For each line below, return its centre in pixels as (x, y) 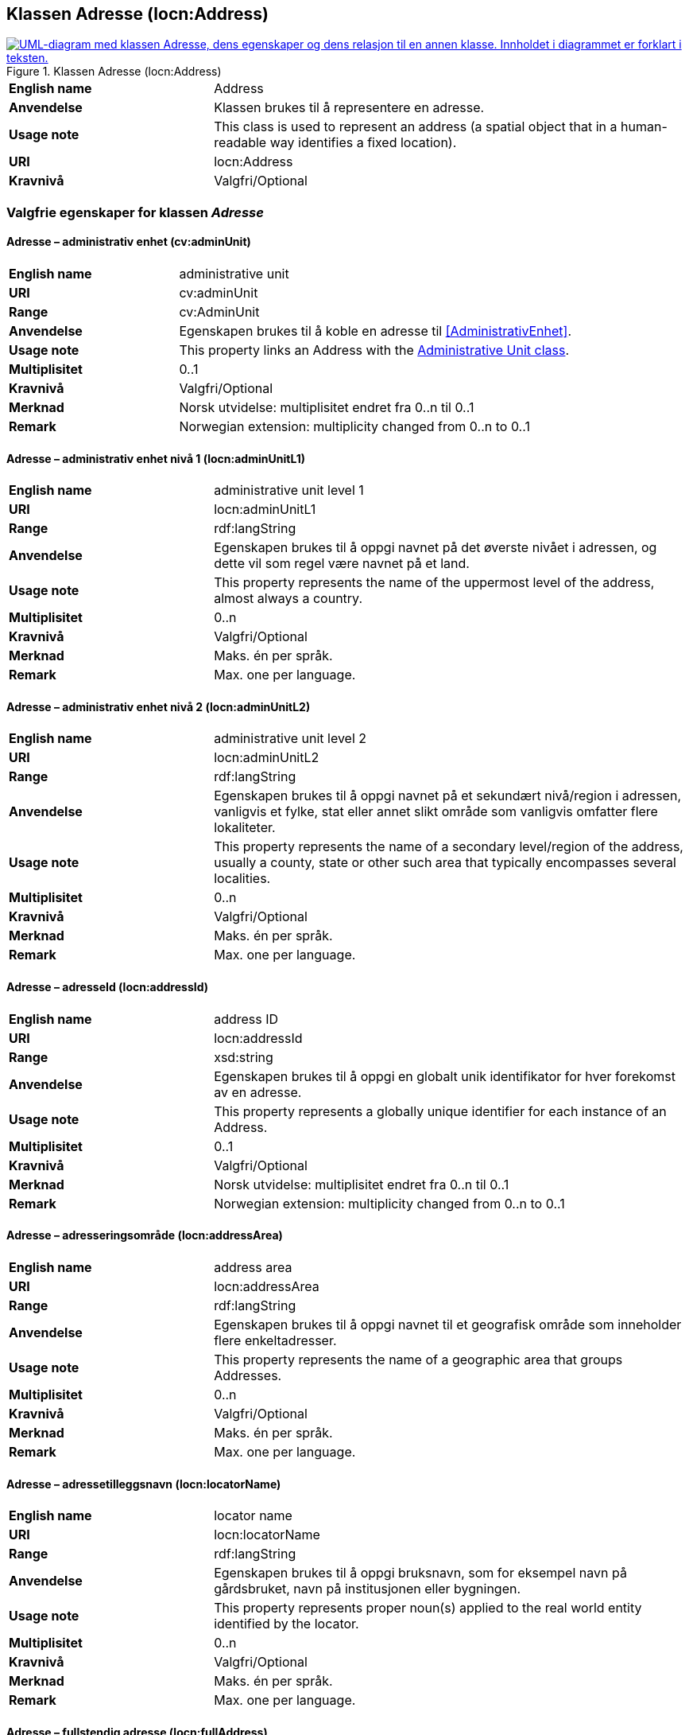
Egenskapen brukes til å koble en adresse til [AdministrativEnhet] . (375, 331)
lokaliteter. (245, 828)
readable (240, 143)
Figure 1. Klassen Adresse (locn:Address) (114, 72)
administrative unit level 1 (289, 490)
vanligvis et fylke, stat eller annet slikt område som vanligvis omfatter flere (436, 812)
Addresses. (248, 1375)
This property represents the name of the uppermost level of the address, (434, 583)
